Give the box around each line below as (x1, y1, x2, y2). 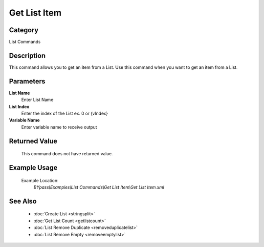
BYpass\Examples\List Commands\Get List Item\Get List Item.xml (33, 185, 165, 190)
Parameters (9, 77, 45, 85)
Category (9, 26, 39, 34)
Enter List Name (21, 97, 54, 103)
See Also (9, 197, 37, 205)
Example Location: (21, 177, 59, 183)
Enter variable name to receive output (21, 124, 97, 130)
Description (9, 51, 46, 60)
